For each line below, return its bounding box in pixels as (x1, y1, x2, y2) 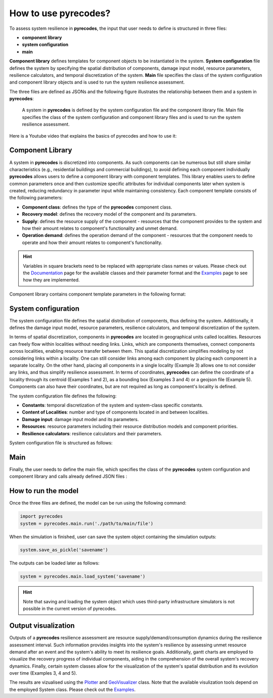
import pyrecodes (20, 514, 63, 519)
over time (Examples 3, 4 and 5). (9, 670, 77, 676)
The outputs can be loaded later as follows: (9, 560, 100, 566)
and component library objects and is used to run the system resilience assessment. (9, 79, 185, 86)
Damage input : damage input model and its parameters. (22, 416, 139, 422)
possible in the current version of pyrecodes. (23, 605, 117, 612)
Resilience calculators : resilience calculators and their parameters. (22, 430, 163, 436)
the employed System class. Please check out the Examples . (9, 686, 136, 692)
